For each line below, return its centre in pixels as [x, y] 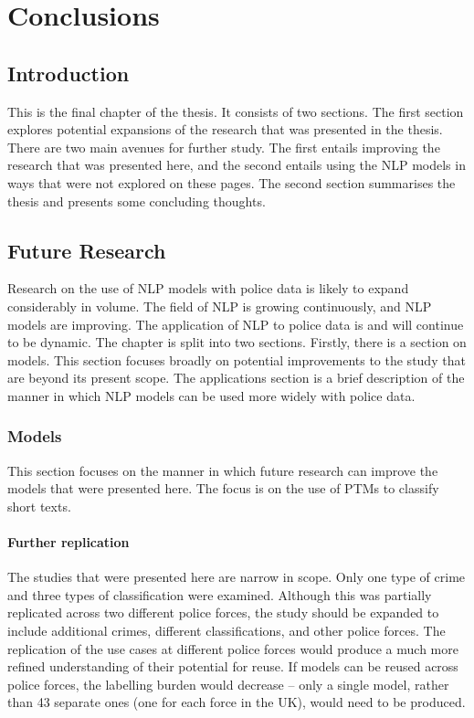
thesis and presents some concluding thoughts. [137, 201]
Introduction [68, 73]
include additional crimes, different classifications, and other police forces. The [226, 631]
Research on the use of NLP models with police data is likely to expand [208, 288]
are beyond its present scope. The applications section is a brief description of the [236, 378]
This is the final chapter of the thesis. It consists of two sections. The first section [236, 111]
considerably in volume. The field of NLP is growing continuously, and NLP [220, 306]
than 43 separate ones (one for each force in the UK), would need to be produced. [237, 702]
